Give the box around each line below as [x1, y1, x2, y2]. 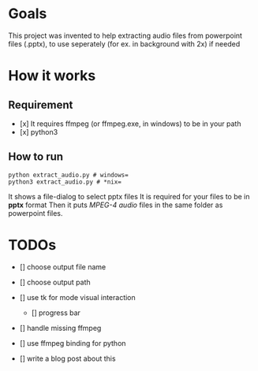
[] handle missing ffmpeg [19, 323, 102, 332]
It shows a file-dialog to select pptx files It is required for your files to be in [8, 191, 250, 201]
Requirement [8, 98, 73, 111]
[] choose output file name [19, 262, 107, 272]
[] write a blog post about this [19, 354, 116, 363]
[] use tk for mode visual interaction [19, 292, 136, 302]
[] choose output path [19, 277, 91, 287]
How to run [8, 150, 64, 164]
